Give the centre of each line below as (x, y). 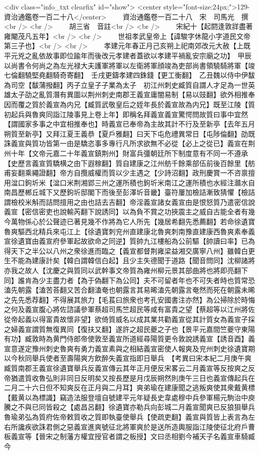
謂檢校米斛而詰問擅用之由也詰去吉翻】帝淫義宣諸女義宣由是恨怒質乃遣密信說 (129, 202)
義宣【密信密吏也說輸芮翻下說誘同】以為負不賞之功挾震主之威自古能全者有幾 (129, 212)
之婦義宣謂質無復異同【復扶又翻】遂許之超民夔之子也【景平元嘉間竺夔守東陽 (129, 329)
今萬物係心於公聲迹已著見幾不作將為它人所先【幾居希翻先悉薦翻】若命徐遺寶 (129, 222)
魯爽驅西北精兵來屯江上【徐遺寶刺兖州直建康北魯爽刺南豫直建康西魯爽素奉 (126, 231)
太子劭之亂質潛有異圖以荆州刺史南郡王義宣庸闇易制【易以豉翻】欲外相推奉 (133, 94)
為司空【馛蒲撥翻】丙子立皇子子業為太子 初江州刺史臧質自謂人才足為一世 (126, 84)
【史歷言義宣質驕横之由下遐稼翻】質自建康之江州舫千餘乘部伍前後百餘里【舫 (129, 163)
